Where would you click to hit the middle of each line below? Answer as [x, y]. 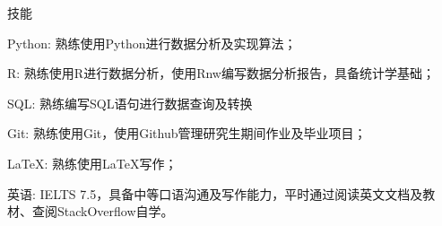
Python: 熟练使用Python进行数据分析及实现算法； [152, 43]
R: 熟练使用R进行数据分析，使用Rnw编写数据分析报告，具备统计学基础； [221, 73]
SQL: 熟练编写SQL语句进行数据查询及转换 [130, 103]
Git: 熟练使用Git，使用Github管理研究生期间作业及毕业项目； [187, 133]
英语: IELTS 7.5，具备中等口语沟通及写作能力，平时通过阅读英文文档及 [215, 193]
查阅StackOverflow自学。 [103, 211]
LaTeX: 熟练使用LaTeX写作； [92, 163]
